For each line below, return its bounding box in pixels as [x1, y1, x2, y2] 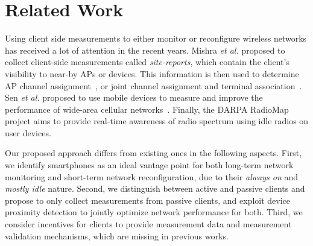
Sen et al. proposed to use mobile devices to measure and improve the [5, 91, 263, 104]
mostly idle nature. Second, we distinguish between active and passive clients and [5, 182, 305, 195]
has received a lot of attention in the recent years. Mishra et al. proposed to [5, 43, 285, 56]
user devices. [5, 126, 51, 139]
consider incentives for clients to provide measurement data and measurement [5, 218, 292, 230]
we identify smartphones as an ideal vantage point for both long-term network [5, 159, 294, 171]
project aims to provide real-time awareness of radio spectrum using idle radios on [5, 115, 309, 127]
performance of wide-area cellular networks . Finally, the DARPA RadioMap [5, 102, 289, 115]
